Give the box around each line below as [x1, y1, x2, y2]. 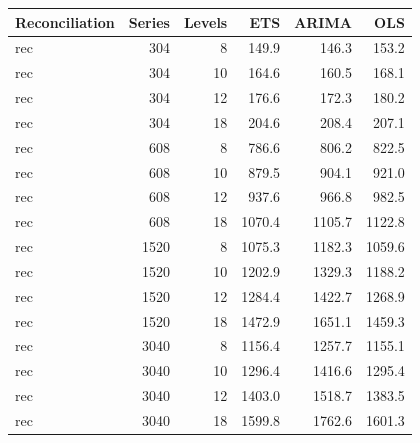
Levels [183, 11, 228, 32]
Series [128, 11, 170, 32]
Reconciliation [15, 11, 115, 32]
